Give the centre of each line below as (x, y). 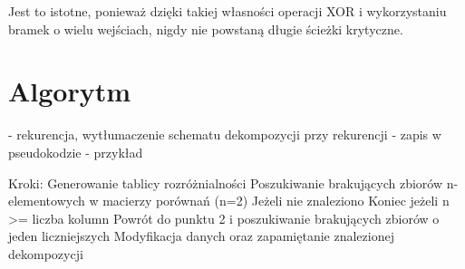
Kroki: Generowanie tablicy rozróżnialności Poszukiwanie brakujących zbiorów (226, 183)
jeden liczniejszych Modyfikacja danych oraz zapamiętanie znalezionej (201, 236)
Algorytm (70, 91)
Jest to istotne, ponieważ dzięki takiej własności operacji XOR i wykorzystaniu (228, 11)
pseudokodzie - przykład (76, 152)
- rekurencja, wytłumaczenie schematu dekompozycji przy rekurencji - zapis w (225, 134)
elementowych (47, 201)
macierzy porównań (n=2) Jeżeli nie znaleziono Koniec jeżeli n (276, 201)
